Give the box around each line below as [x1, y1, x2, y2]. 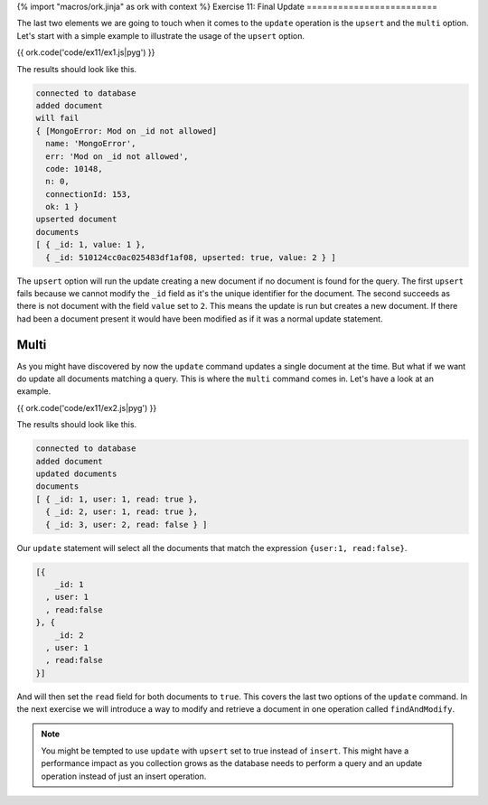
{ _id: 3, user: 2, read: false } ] [45, 520, 208, 529]
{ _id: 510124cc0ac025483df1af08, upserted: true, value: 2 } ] [45, 252, 336, 262]
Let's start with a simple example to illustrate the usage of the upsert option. [16, 30, 305, 41]
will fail [35, 113, 80, 124]
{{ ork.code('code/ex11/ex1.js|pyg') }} [16, 47, 155, 58]
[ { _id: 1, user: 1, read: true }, [35, 493, 199, 504]
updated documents [35, 469, 117, 479]
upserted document [35, 214, 117, 225]
